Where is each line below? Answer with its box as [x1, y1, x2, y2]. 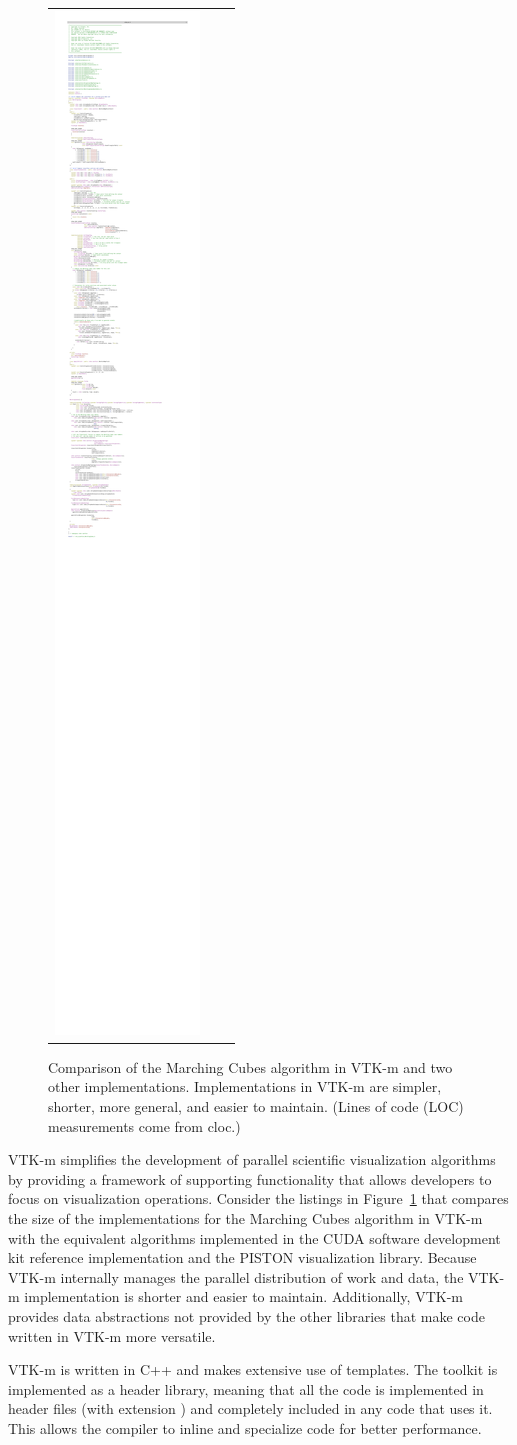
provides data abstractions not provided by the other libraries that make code [8, 1305, 485, 1326]
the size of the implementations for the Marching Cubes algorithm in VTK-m [8, 1208, 483, 1228]
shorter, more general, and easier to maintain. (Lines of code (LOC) [48, 1096, 464, 1117]
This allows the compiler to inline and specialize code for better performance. [8, 1417, 482, 1438]
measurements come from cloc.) [48, 1115, 241, 1136]
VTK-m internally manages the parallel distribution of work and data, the [8, 1266, 464, 1287]
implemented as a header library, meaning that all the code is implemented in [8, 1378, 484, 1399]
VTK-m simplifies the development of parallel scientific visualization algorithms [8, 1149, 496, 1170]
